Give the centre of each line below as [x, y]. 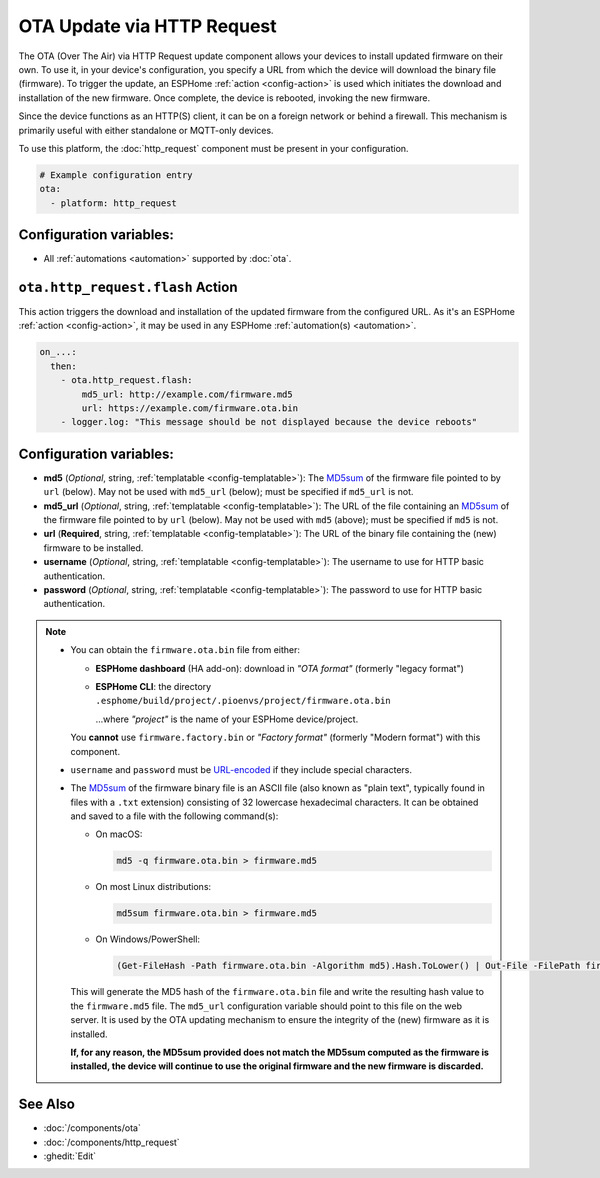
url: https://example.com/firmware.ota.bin [190, 408]
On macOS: [119, 834]
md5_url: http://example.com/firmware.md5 [187, 394]
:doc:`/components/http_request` [111, 1142]
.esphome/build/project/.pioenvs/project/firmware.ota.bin [243, 701]
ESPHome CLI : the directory [153, 686]
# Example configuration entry [116, 174]
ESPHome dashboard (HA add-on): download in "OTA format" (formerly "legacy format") [280, 668]
